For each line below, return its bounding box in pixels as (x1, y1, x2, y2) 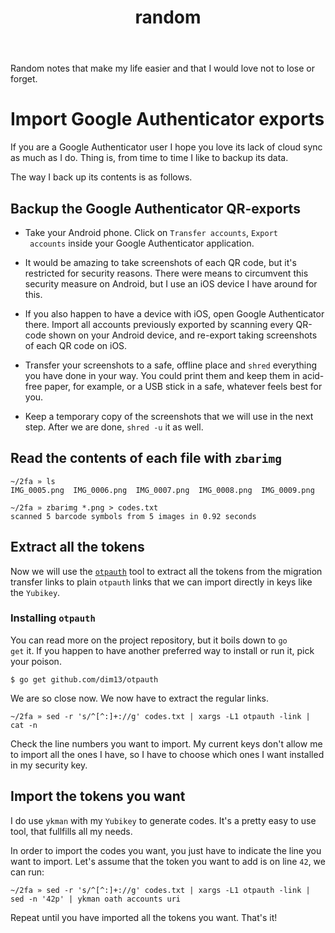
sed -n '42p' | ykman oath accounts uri (10, 894, 182, 904)
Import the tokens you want (10, 788, 186, 805)
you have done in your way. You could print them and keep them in (24, 369, 301, 381)
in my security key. (10, 759, 88, 771)
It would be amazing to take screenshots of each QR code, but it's (24, 256, 297, 268)
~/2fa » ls (10, 476, 56, 486)
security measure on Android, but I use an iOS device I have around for (24, 277, 318, 290)
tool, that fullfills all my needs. (10, 825, 133, 837)
